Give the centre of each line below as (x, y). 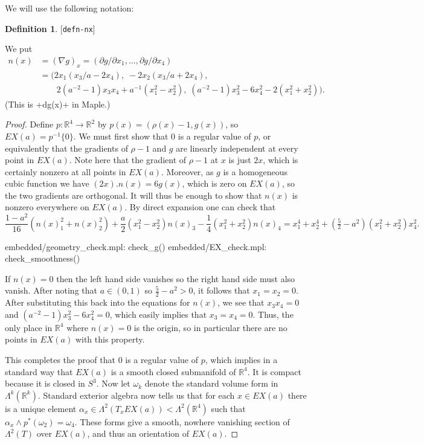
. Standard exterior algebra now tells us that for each (136, 395)
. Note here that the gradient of (128, 160)
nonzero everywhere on (47, 207)
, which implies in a (241, 360)
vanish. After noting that (51, 290)
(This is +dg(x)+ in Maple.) (58, 104)
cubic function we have (47, 183)
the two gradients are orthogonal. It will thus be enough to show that (133, 195)
